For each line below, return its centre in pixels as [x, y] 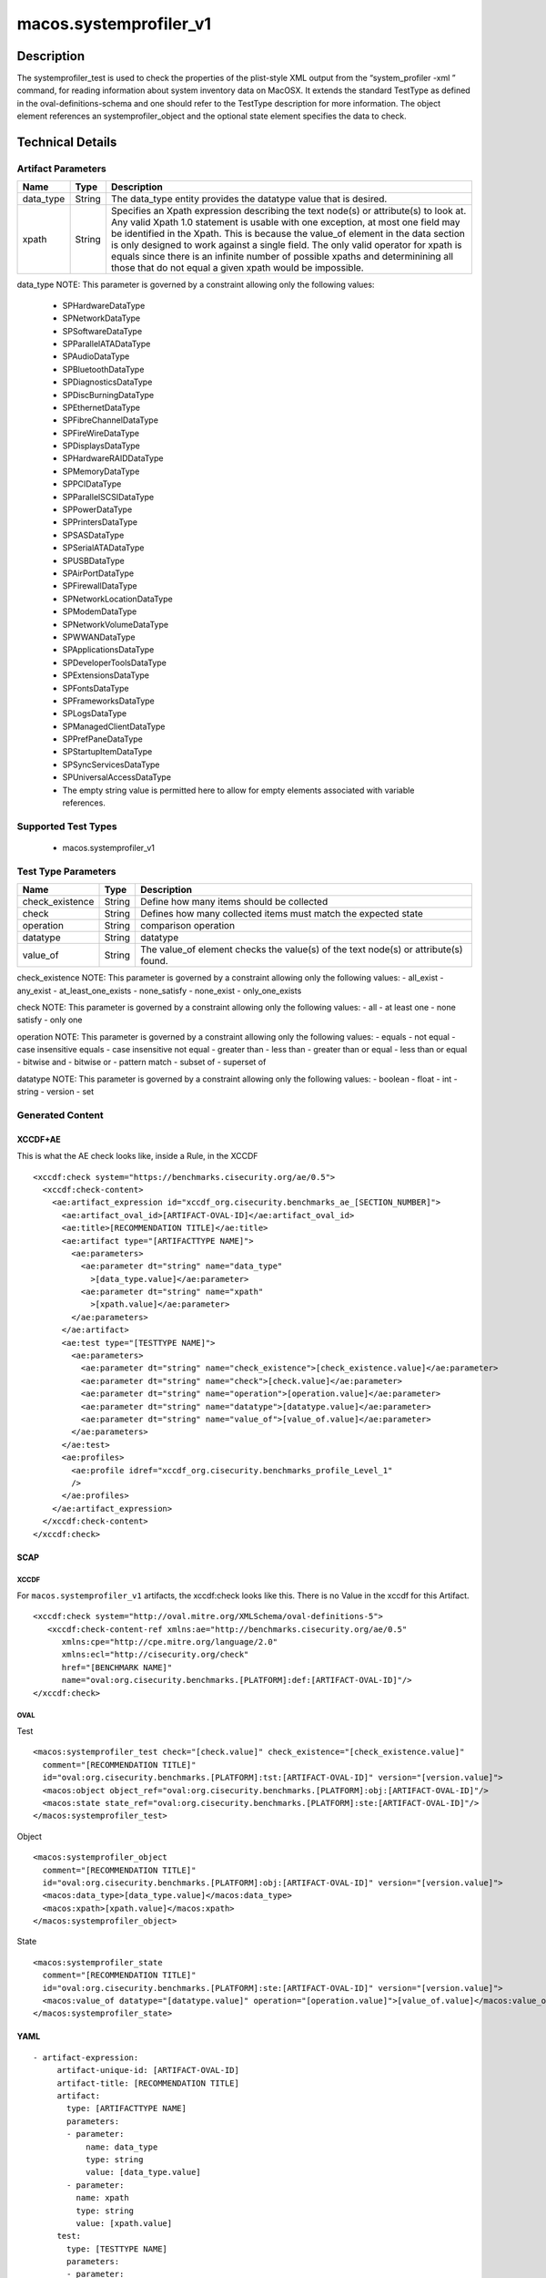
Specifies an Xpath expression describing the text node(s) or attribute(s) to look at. [288, 211]
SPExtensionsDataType [106, 675]
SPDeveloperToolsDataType [115, 662]
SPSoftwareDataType [102, 331]
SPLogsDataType [95, 713]
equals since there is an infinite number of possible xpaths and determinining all [282, 257]
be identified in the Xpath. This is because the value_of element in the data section [288, 234]
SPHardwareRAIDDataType [113, 458]
